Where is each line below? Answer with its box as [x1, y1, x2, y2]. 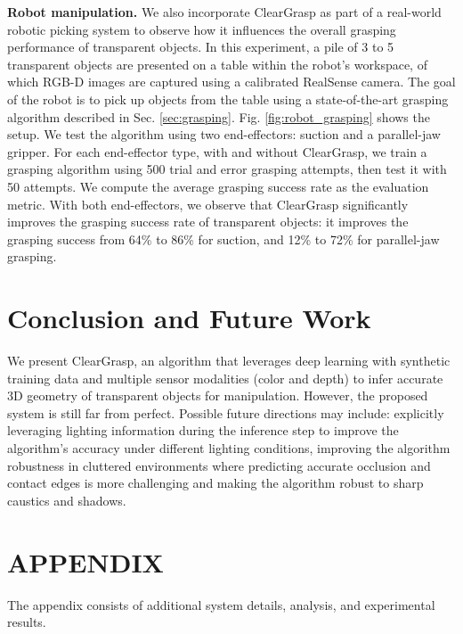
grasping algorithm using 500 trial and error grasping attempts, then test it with [7, 160, 447, 178]
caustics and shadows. [7, 490, 126, 509]
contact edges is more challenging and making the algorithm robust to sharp [7, 473, 424, 492]
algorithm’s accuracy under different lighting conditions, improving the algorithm [7, 439, 451, 457]
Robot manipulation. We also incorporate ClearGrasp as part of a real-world [7, 3, 442, 21]
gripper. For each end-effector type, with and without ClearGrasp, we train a [7, 142, 427, 161]
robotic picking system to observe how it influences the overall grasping [7, 20, 396, 38]
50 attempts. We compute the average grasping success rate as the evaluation [7, 177, 429, 195]
